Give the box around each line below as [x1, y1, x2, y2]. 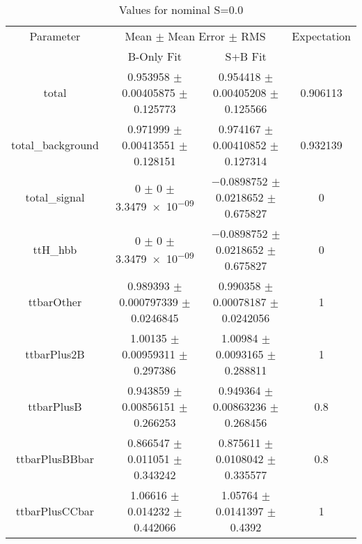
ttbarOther [28, 294, 82, 310]
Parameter [29, 28, 81, 44]
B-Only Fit [127, 48, 182, 64]
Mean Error [168, 28, 226, 44]
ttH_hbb [33, 241, 77, 257]
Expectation [292, 28, 351, 44]
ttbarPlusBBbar [15, 451, 94, 467]
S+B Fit [225, 48, 267, 64]
